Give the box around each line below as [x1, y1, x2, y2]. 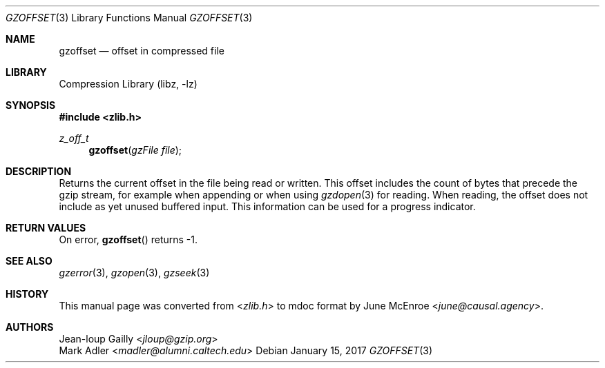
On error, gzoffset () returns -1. [59, 234, 198, 245]
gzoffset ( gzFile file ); [88, 144, 182, 156]
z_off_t [59, 132, 89, 144]
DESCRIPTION [6, 165, 72, 177]
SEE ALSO [6, 255, 52, 267]
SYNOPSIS [6, 99, 56, 111]
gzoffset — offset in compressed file [59, 45, 224, 57]
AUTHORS [6, 321, 54, 333]
